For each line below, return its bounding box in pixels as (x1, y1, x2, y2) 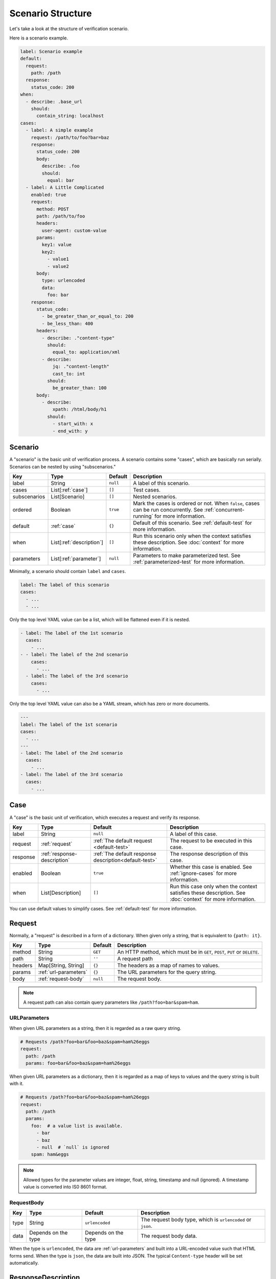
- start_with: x (52, 421, 94, 427)
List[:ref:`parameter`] (51, 555, 101, 562)
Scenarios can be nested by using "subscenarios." (9, 464, 116, 470)
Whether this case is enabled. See (169, 863, 252, 870)
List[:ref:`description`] (51, 539, 103, 546)
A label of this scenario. (133, 479, 190, 487)
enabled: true (31, 192, 66, 197)
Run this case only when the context (169, 883, 258, 890)
